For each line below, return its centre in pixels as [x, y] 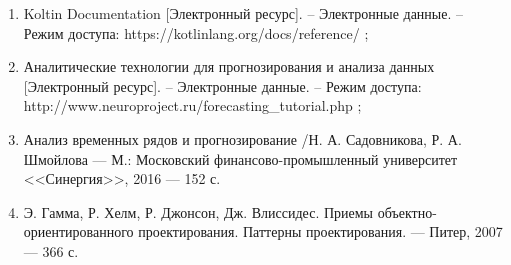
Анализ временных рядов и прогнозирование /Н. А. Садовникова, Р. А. [242, 138]
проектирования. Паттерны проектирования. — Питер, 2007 [320, 231]
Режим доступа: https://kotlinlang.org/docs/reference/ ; [196, 32]
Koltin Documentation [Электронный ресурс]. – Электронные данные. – [243, 13]
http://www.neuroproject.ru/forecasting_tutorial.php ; [192, 105]
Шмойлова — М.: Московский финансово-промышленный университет [240, 158]
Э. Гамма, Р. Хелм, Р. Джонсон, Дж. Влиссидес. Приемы [198, 211]
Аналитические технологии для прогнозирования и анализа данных [229, 66]
